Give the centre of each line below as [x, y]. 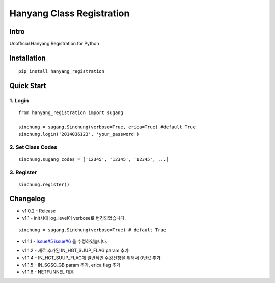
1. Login [19, 101]
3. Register [23, 172]
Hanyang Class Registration [70, 13]
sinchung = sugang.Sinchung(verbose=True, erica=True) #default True [107, 127]
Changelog [27, 199]
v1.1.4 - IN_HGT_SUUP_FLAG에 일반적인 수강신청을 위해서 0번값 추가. [92, 258]
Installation [28, 58]
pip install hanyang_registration [61, 72]
